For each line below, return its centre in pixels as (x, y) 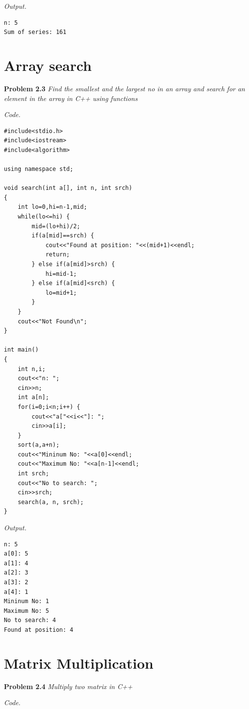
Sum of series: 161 (35, 32)
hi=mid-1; (61, 274)
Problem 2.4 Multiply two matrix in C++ (68, 686)
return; (58, 255)
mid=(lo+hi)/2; (56, 226)
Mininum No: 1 (27, 601)
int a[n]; (33, 397)
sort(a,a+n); (39, 445)
